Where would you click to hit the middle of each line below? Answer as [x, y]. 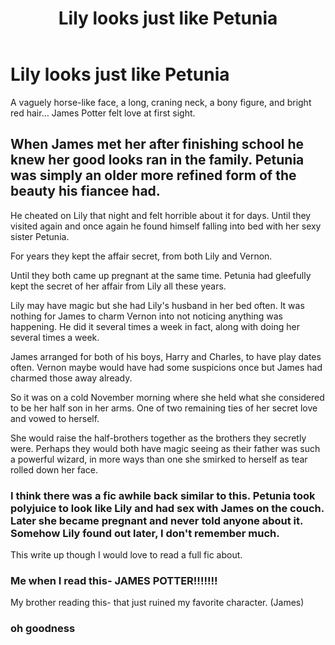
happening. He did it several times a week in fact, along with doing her [155, 326]
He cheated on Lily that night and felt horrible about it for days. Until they [161, 215]
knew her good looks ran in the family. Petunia [157, 160]
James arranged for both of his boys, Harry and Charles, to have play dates [166, 356]
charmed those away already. [71, 378]
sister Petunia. [40, 236]
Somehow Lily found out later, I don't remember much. [145, 533]
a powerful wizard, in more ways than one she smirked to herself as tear [159, 459]
